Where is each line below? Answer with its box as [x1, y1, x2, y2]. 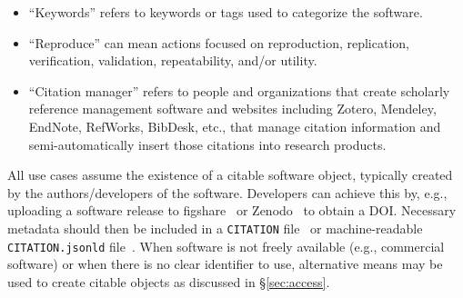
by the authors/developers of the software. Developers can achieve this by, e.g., [7, 183, 448, 202]
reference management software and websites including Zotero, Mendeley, [28, 99, 437, 118]
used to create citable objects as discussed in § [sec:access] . [7, 272, 330, 291]
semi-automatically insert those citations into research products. [28, 134, 387, 154]
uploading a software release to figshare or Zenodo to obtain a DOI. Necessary [7, 201, 457, 220]
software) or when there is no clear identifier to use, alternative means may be [7, 254, 443, 273]
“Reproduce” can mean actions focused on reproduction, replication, [28, 33, 409, 52]
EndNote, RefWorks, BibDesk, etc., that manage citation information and [28, 116, 441, 135]
